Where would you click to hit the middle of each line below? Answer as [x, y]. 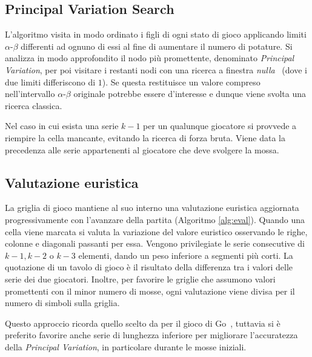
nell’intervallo [30, 94]
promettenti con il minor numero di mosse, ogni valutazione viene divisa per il [150, 291]
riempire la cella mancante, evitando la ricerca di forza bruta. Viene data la [145, 137]
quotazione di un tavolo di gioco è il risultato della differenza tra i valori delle [149, 267]
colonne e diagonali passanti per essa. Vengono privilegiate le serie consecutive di [155, 243]
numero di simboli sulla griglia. [62, 303]
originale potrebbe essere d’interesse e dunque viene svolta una [190, 94]
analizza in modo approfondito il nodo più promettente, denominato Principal [150, 58]
